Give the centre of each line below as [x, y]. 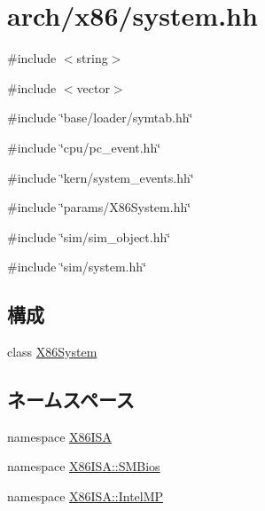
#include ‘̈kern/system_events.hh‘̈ [101, 177]
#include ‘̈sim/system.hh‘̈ [77, 267]
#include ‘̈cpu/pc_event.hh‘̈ [84, 147]
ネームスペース [71, 400]
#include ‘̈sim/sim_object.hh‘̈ [89, 236]
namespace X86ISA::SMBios [84, 466]
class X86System [52, 352]
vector [93, 87]
